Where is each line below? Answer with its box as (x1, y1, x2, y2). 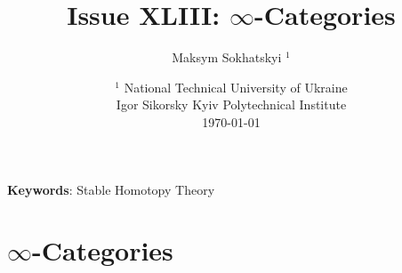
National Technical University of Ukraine (124, 77, 348, 96)
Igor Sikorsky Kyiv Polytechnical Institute (116, 95, 347, 114)
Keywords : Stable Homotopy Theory (7, 180, 215, 198)
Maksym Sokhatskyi (172, 48, 282, 67)
